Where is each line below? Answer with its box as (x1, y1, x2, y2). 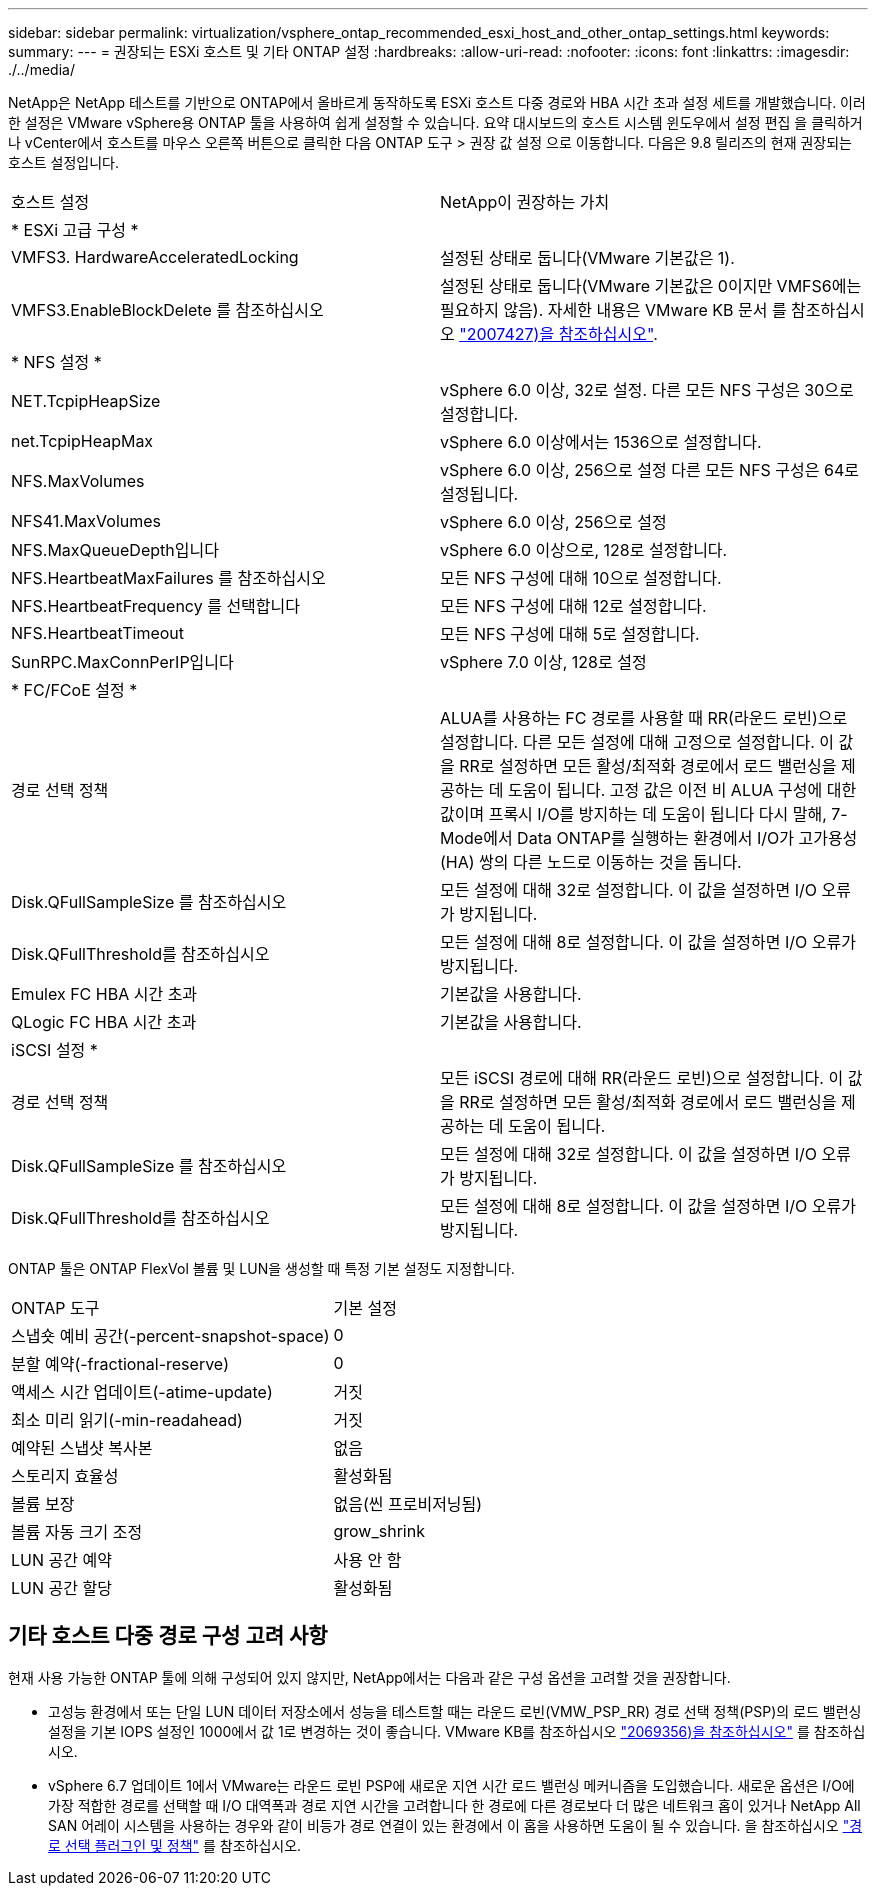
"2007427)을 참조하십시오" (459, 324, 654, 344)
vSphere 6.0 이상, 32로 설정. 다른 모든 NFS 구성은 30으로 (440, 380, 854, 400)
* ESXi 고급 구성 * (11, 220, 139, 240)
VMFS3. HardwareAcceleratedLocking (11, 247, 299, 267)
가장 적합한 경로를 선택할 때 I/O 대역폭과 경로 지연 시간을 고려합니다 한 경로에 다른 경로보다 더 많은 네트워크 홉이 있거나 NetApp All (48, 1796, 861, 1814)
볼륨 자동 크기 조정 (11, 1522, 143, 1542)
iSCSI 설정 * (11, 1040, 98, 1060)
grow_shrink (333, 1521, 425, 1541)
